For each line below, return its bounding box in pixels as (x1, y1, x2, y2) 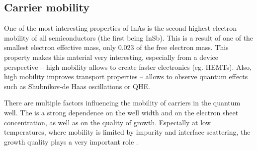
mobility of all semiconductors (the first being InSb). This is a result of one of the (4, 32, 254, 43)
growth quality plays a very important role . (4, 136, 138, 147)
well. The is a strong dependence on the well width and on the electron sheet (4, 107, 239, 117)
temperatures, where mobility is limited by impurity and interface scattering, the (4, 127, 251, 137)
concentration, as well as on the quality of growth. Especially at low (4, 117, 211, 127)
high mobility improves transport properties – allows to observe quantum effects (4, 71, 248, 82)
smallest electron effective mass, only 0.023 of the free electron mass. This (4, 42, 229, 52)
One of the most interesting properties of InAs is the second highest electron (4, 23, 237, 33)
